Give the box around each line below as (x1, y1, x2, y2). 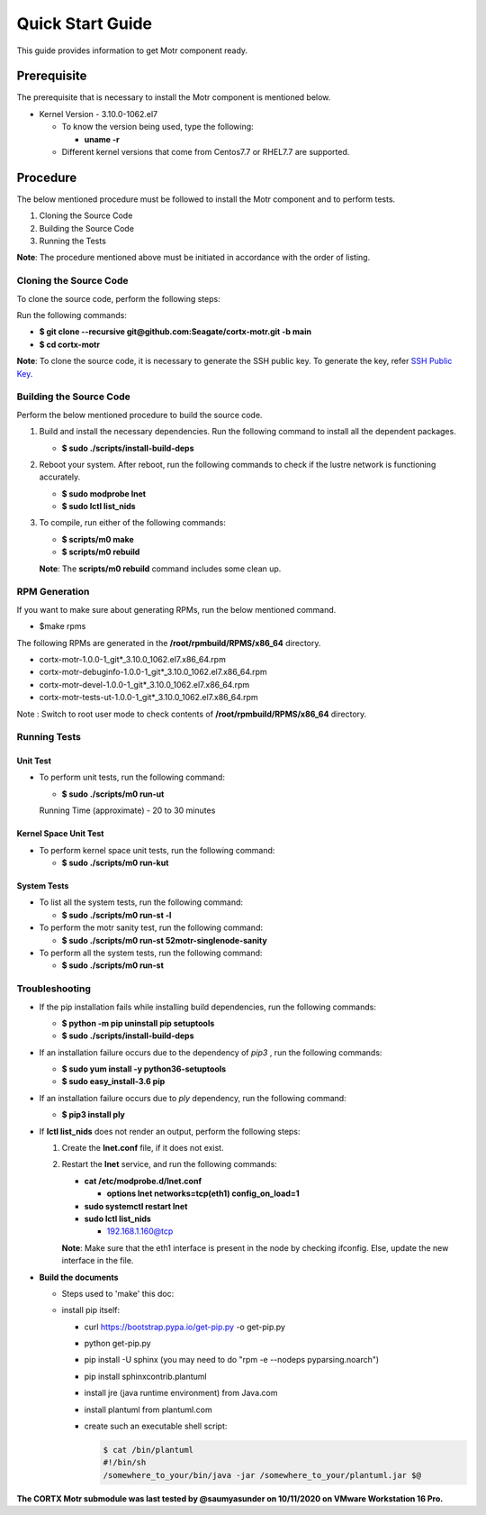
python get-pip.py (84, 1338, 152, 1349)
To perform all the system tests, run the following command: (39, 947, 263, 958)
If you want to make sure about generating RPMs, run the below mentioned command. (16, 604, 337, 615)
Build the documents (39, 1272, 119, 1282)
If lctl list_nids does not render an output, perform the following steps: (39, 1126, 301, 1136)
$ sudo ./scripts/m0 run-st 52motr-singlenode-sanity (61, 935, 267, 945)
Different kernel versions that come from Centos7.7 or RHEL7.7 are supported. (61, 147, 350, 158)
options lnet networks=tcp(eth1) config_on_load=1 (106, 1188, 301, 1199)
